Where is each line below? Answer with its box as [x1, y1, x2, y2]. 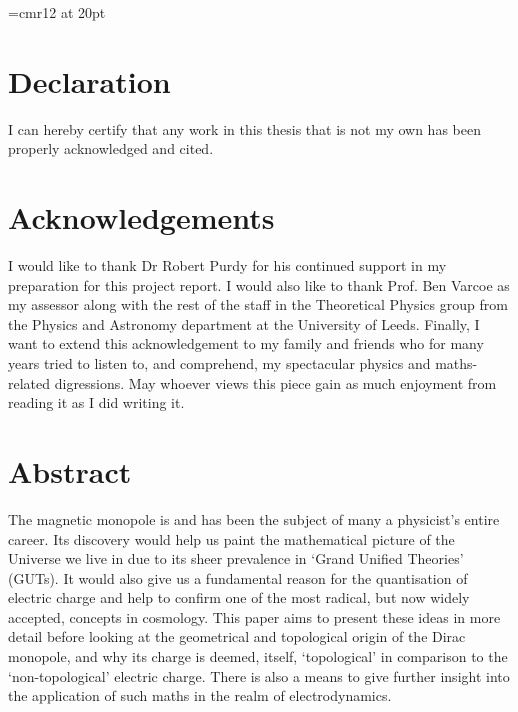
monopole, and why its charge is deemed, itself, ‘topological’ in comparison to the [8, 646, 508, 667]
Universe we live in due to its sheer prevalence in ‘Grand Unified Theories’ [8, 548, 464, 569]
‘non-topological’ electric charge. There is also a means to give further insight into [8, 665, 510, 686]
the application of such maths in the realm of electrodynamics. [8, 685, 392, 706]
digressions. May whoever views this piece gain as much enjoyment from [54, 372, 497, 393]
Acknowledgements [8, 197, 275, 238]
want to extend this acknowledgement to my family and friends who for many [8, 333, 484, 354]
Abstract [8, 450, 132, 491]
